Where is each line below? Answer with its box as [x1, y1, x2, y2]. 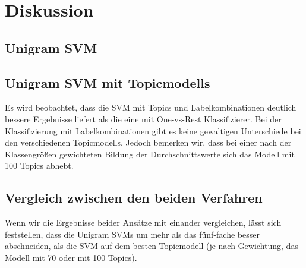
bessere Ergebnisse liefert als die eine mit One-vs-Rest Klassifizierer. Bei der [5, 112, 282, 125]
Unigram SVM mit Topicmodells [5, 73, 210, 92]
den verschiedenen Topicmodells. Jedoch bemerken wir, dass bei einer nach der [5, 136, 292, 149]
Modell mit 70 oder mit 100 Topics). [5, 251, 137, 263]
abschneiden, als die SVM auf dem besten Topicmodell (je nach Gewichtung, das [5, 239, 298, 252]
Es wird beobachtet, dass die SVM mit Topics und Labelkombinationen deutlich [5, 101, 296, 113]
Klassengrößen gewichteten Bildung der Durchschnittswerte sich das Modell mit [5, 147, 295, 160]
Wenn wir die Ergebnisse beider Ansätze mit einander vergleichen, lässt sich [5, 216, 282, 229]
